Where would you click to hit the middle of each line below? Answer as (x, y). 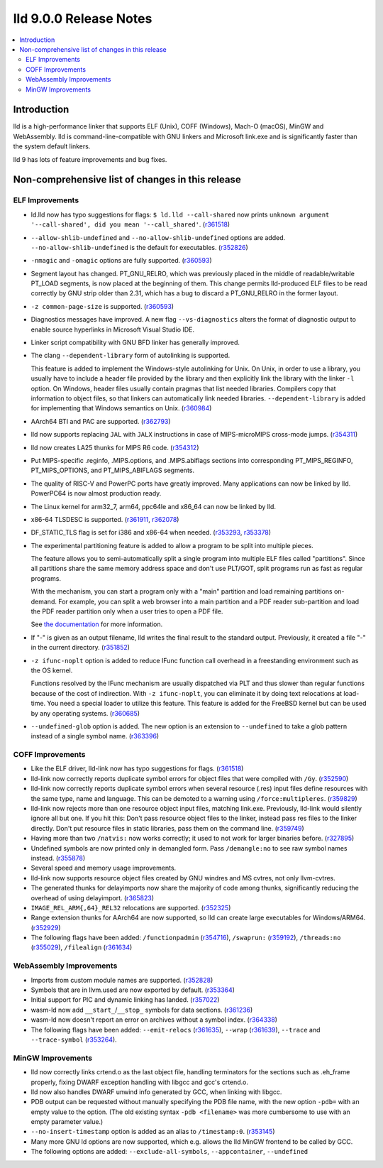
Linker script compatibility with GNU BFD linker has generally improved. (135, 343)
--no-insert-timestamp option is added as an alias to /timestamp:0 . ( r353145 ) (153, 1132)
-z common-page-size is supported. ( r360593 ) (102, 306)
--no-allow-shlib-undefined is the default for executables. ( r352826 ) (139, 247)
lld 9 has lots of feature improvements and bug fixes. (90, 159)
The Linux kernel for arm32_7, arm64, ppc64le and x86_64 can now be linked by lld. (154, 506)
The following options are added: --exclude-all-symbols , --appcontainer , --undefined (170, 1152)
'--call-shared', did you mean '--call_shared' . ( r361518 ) (131, 224)
